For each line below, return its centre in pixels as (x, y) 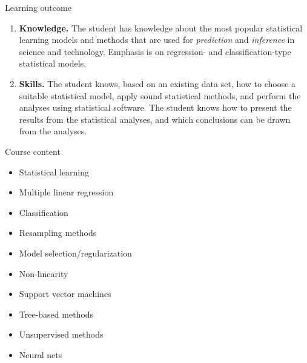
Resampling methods (58, 233)
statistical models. (53, 63)
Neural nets (41, 354)
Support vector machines (65, 294)
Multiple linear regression (66, 192)
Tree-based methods (56, 314)
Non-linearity (44, 273)
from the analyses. (53, 131)
